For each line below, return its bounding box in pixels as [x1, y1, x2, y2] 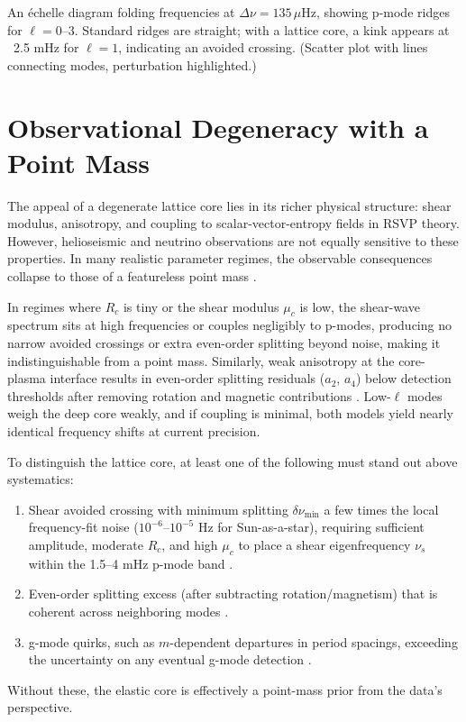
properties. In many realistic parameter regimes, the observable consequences [7, 249, 433, 268]
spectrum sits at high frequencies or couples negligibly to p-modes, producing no [7, 315, 452, 334]
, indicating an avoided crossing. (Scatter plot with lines [118, 38, 428, 57]
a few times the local [324, 499, 439, 518]
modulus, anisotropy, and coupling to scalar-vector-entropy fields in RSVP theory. [7, 214, 460, 233]
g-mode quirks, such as [28, 632, 155, 651]
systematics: [7, 470, 74, 489]
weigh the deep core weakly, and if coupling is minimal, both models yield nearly [7, 404, 453, 423]
